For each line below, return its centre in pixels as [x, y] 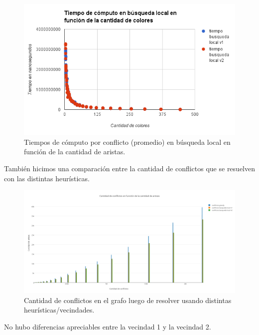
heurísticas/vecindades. [59, 310]
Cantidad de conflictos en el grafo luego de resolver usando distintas [128, 300]
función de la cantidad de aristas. [75, 152]
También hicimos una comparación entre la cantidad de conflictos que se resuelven [129, 168]
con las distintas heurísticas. [47, 178]
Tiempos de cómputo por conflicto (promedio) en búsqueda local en [127, 142]
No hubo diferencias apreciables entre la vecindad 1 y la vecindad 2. [108, 326]
